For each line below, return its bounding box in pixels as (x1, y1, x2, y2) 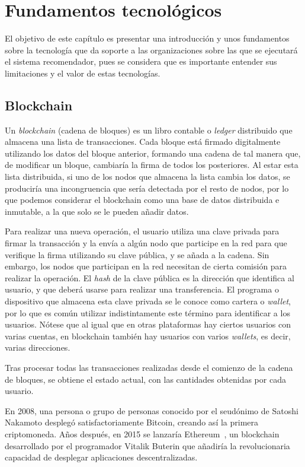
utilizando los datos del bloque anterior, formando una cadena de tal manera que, (5, 147, 301, 159)
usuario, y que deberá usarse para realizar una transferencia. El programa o (5, 283, 279, 296)
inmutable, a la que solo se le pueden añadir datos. (5, 205, 189, 217)
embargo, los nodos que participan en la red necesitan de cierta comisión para (5, 260, 287, 272)
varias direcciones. (5, 341, 70, 354)
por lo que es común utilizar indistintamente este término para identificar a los (5, 306, 290, 319)
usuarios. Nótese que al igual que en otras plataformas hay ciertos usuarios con (5, 318, 291, 331)
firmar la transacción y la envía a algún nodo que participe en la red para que (5, 237, 287, 249)
